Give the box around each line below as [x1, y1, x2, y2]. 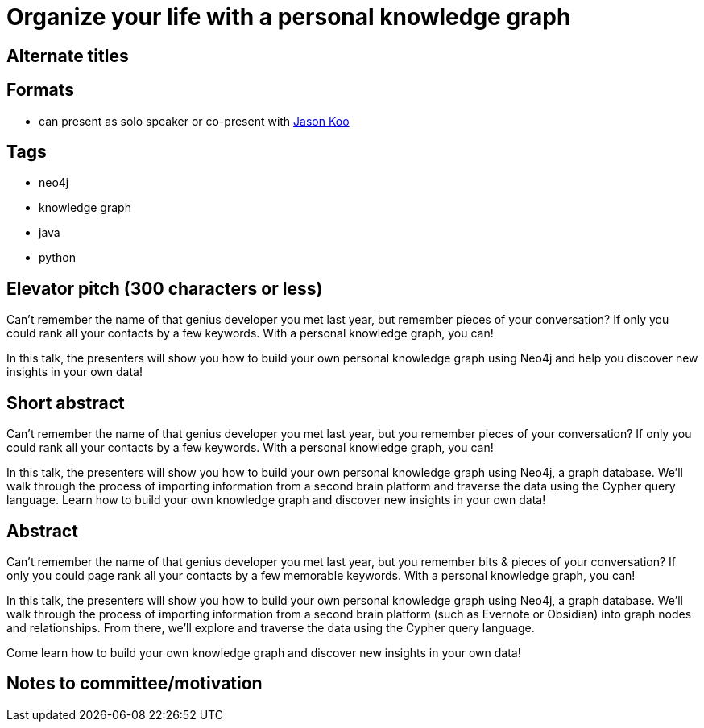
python [39, 250, 76, 265]
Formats [6, 80, 74, 101]
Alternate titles [6, 45, 129, 66]
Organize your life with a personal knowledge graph [6, 3, 571, 31]
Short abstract [6, 392, 125, 413]
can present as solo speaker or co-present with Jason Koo [39, 114, 350, 128]
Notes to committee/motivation [6, 673, 263, 694]
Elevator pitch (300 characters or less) [6, 278, 323, 299]
